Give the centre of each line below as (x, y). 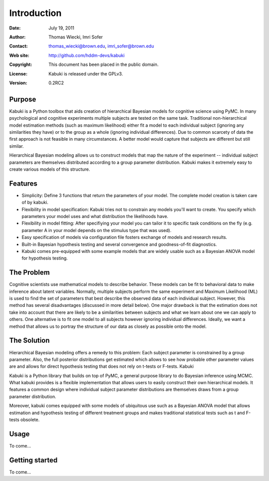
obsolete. (30, 420)
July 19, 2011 (62, 28)
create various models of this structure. (50, 169)
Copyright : (21, 64)
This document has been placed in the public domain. (104, 64)
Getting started (33, 460)
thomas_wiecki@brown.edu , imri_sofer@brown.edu (101, 46)
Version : (18, 83)
